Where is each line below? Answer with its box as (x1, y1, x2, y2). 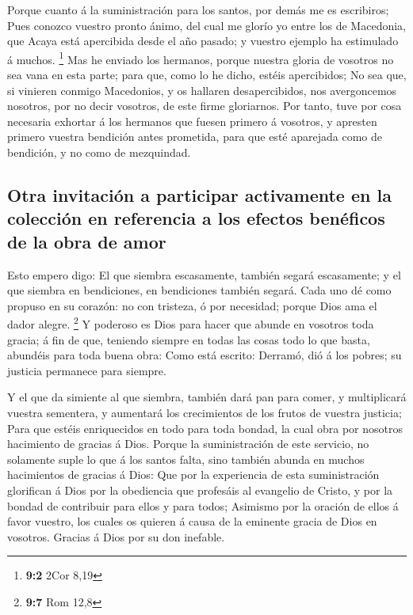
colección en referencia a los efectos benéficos (7, 206, 385, 230)
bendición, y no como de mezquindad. (7, 144, 191, 160)
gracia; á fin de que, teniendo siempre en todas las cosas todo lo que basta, (7, 331, 370, 347)
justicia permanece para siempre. (7, 362, 166, 378)
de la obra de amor (7, 229, 166, 253)
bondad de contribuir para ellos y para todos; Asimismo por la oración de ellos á (7, 497, 399, 514)
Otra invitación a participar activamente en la (7, 182, 392, 207)
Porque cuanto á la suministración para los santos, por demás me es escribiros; (7, 2, 389, 17)
